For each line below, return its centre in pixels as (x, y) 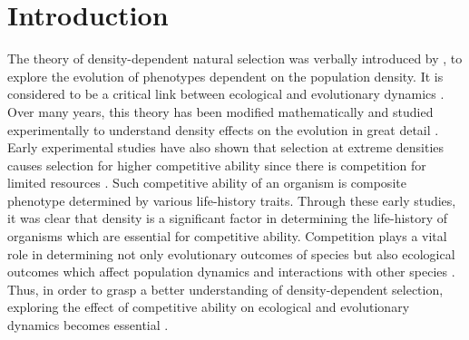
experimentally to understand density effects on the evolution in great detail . (223, 129)
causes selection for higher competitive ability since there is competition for (217, 165)
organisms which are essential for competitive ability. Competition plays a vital (227, 236)
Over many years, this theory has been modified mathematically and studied (220, 111)
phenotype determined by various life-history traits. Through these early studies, (232, 200)
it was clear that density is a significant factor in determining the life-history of (228, 218)
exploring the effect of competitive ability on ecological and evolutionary (209, 307)
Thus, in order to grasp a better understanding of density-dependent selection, (225, 289)
